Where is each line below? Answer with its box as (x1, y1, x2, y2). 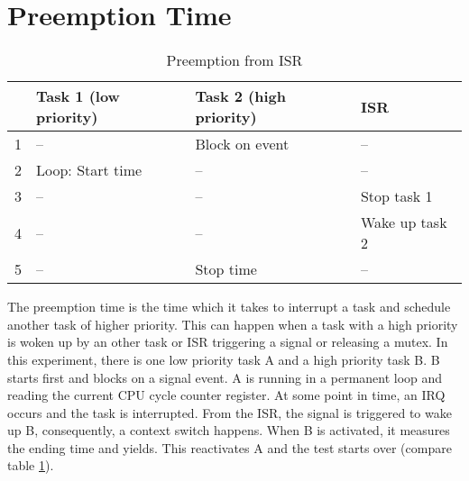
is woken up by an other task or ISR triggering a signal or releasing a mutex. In (7, 332, 448, 351)
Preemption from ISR (166, 50, 303, 71)
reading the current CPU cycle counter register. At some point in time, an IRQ (7, 386, 446, 404)
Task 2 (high (195, 86, 286, 107)
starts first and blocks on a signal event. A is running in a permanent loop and (7, 368, 443, 386)
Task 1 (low (36, 86, 120, 107)
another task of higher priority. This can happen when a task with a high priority (7, 314, 458, 333)
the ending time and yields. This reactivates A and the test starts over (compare (7, 438, 452, 457)
